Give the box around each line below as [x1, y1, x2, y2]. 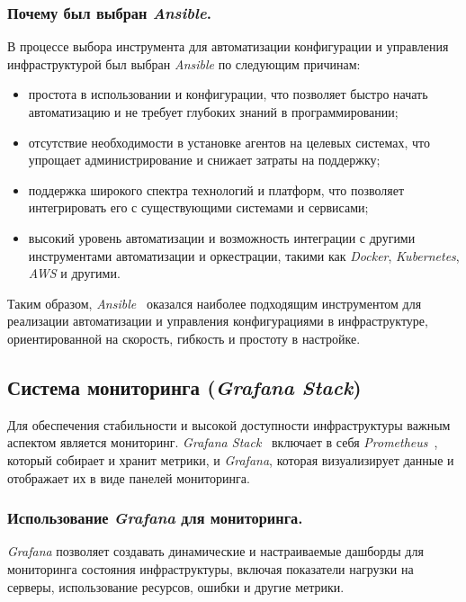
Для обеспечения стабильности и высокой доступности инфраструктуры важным [7, 415, 451, 434]
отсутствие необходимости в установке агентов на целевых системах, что [28, 132, 431, 151]
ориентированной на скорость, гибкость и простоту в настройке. [7, 328, 361, 347]
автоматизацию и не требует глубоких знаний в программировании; [28, 103, 399, 121]
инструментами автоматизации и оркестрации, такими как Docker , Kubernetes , [28, 246, 460, 265]
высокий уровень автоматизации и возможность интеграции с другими [28, 228, 416, 247]
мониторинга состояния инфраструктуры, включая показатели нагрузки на [7, 559, 414, 578]
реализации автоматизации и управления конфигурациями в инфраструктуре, [7, 311, 428, 330]
